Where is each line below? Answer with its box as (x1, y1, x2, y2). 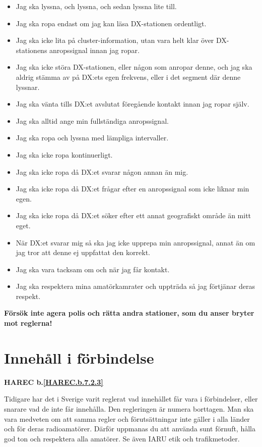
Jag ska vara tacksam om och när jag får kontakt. (16, 264, 170, 274)
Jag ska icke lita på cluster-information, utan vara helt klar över (16, 35, 214, 45)
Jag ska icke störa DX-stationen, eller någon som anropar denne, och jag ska (16, 62, 252, 72)
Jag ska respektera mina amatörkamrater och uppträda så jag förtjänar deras (16, 281, 255, 291)
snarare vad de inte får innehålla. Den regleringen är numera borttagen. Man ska (4, 403, 254, 414)
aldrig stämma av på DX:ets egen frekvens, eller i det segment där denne (16, 71, 241, 82)
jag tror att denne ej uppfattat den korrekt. (16, 247, 150, 258)
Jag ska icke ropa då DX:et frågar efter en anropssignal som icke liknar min (16, 183, 249, 194)
